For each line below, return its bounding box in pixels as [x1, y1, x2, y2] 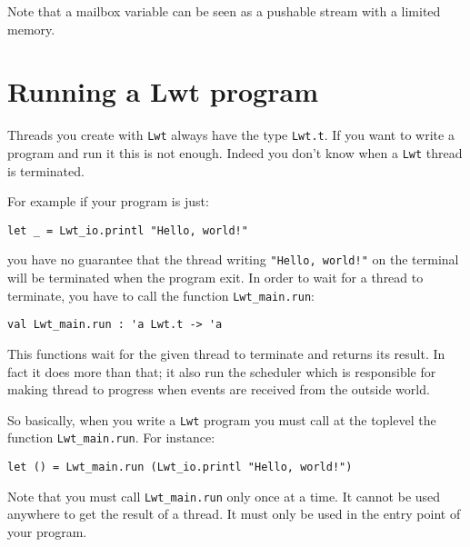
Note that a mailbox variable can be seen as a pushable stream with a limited [7, 2, 441, 20]
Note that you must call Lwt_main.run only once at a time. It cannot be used [7, 486, 441, 505]
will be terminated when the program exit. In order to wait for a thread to [7, 268, 424, 287]
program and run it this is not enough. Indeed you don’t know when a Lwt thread [7, 143, 463, 162]
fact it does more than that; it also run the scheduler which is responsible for [7, 362, 436, 381]
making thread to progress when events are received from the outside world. [7, 380, 430, 399]
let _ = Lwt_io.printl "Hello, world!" [7, 224, 248, 237]
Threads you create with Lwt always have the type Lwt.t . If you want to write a [7, 125, 455, 144]
